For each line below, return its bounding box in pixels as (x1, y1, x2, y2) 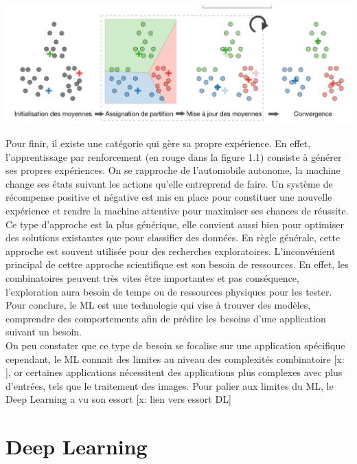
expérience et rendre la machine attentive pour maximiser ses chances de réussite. (5, 203, 349, 217)
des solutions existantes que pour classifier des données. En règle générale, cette (5, 230, 341, 245)
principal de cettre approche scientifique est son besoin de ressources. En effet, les (5, 257, 349, 272)
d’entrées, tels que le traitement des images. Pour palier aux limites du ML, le (5, 378, 334, 393)
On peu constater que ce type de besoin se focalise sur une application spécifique (5, 338, 345, 352)
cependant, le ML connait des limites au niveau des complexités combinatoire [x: (5, 351, 345, 366)
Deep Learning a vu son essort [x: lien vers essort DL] (5, 392, 231, 406)
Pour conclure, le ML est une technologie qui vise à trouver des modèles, (5, 298, 311, 312)
